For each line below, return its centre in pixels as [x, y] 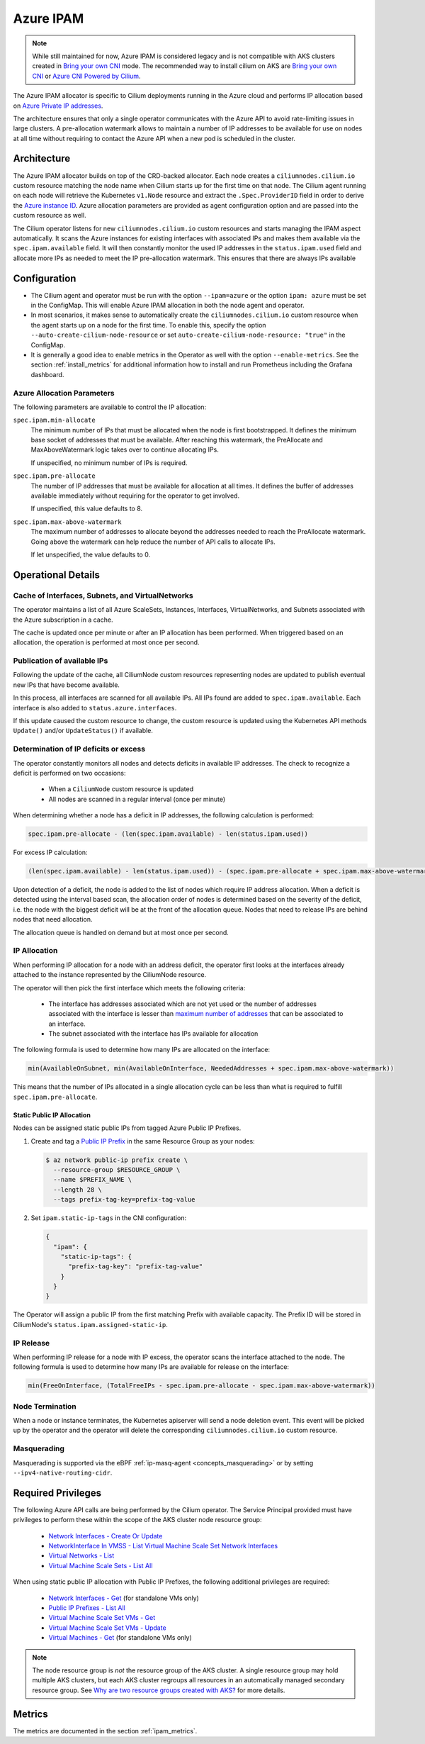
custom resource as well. [50, 216]
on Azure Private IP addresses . [58, 106]
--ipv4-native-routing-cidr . [63, 1472]
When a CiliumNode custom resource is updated [121, 789]
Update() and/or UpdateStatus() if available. [83, 731]
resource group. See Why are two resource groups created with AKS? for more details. [159, 1690]
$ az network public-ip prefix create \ [117, 1160]
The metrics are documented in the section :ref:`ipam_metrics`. [105, 1731]
